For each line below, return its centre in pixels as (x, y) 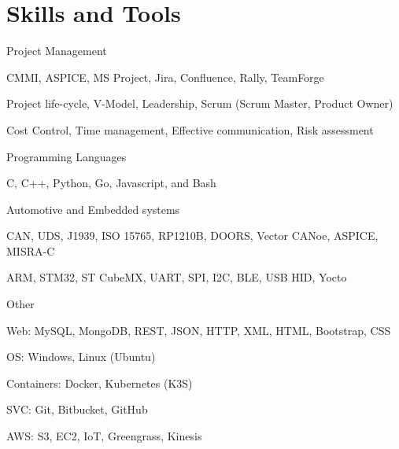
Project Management (57, 51)
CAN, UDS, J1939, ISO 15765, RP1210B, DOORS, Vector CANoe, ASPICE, (192, 236)
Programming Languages (66, 156)
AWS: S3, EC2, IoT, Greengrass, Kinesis (104, 436)
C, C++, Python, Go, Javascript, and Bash (111, 183)
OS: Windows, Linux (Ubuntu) (81, 357)
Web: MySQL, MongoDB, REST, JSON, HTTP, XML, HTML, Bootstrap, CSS (199, 330)
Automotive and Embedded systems (93, 209)
